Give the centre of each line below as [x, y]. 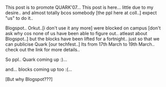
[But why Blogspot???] [29, 79]
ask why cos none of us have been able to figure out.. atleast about [76, 33]
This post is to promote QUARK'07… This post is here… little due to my [79, 7]
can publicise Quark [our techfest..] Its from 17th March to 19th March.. [80, 44]
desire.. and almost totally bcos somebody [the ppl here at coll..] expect [81, 13]
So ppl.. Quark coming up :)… [36, 60]
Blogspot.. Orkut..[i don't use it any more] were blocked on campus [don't [83, 28]
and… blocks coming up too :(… [39, 69]
